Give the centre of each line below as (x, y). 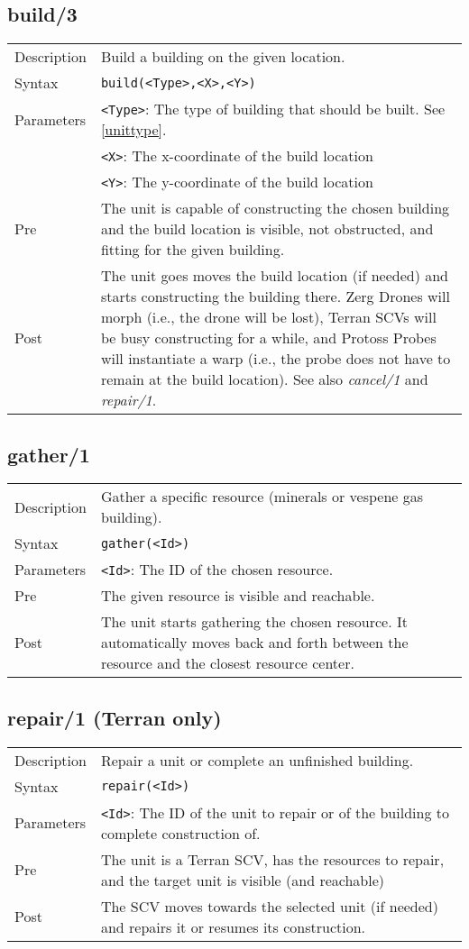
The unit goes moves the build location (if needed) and (274, 276)
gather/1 (49, 454)
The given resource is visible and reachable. (238, 596)
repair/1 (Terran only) (115, 717)
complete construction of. (180, 833)
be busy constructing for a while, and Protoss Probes (268, 338)
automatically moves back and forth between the (254, 643)
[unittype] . (133, 130)
